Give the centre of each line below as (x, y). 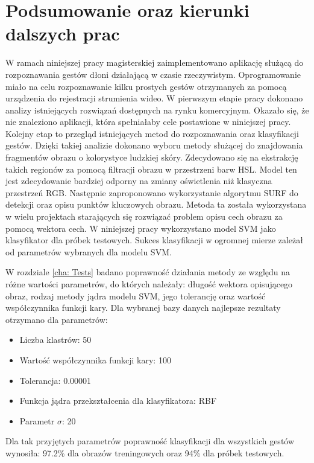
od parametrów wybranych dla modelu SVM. (89, 251)
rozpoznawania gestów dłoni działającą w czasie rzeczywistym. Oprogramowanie (153, 74)
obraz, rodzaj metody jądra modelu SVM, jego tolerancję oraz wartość (136, 295)
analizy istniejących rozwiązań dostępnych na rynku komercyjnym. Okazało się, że (157, 110)
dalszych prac (63, 34)
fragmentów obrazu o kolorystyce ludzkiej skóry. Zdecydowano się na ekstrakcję (152, 157)
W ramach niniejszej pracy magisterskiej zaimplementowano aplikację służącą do (155, 62)
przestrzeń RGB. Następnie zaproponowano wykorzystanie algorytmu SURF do (152, 192)
